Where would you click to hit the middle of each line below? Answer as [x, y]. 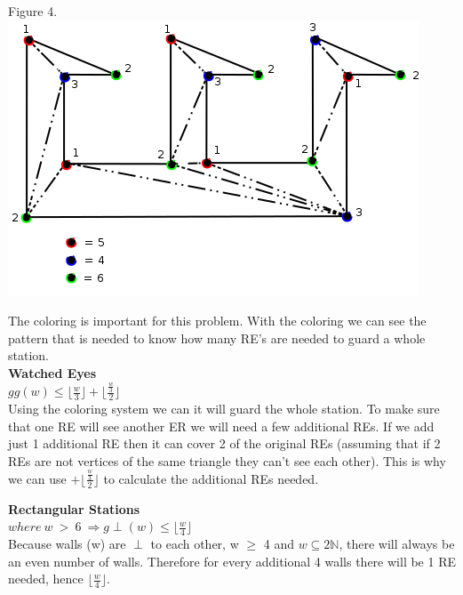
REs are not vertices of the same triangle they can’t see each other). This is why [227, 460]
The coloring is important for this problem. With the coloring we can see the [217, 321]
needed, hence [46, 579]
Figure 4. [33, 11]
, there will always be [397, 544]
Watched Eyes [52, 372]
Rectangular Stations [74, 508]
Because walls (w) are [67, 544]
